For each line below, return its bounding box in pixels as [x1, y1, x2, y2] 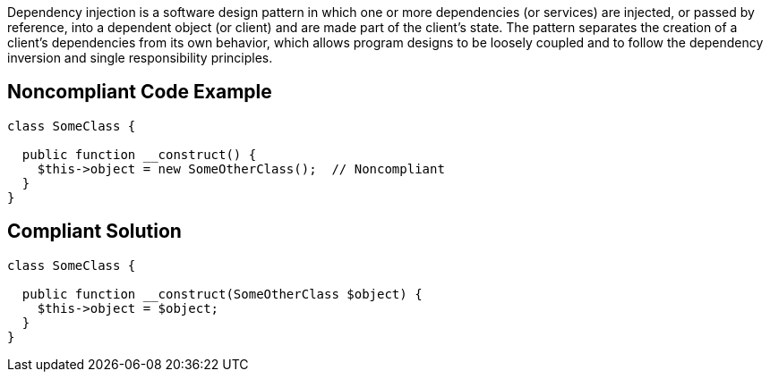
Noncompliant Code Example [7, 80, 272, 104]
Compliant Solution [7, 220, 182, 243]
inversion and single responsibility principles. [7, 50, 273, 65]
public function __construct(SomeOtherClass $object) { [21, 286, 423, 301]
